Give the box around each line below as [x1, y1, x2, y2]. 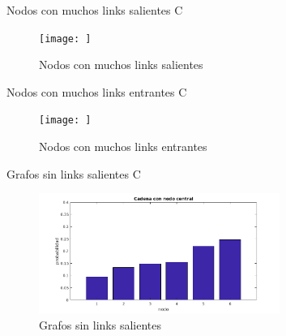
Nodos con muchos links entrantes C [6, 83, 187, 100]
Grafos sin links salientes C [6, 165, 141, 182]
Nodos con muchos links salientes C [6, 2, 183, 18]
